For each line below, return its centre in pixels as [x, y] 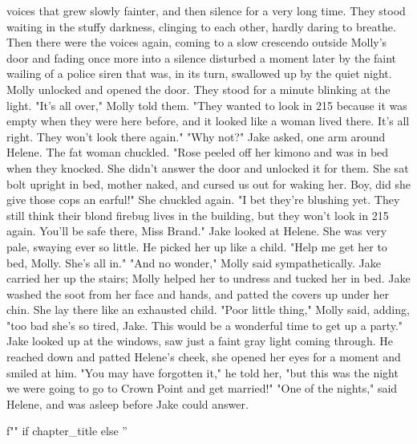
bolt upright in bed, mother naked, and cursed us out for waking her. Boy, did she [208, 183]
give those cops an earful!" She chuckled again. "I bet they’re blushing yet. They [203, 200]
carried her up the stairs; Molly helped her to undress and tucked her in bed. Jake [208, 278]
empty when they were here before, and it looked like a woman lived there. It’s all [208, 121]
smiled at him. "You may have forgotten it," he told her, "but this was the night [202, 372]
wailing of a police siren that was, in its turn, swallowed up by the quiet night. [199, 73]
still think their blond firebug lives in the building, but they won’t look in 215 [198, 215]
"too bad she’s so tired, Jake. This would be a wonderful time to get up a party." [205, 325]
